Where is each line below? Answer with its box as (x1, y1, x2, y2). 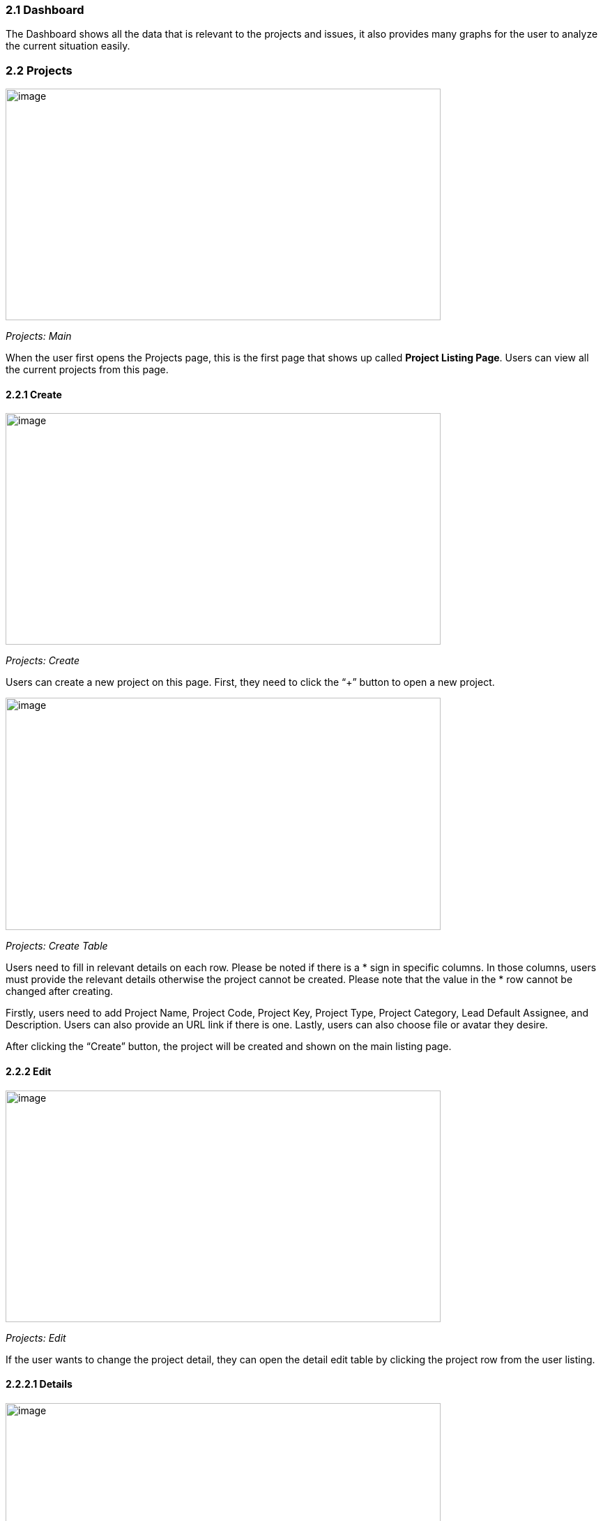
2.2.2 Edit (6, 1065, 52, 1077)
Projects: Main (6, 330, 72, 343)
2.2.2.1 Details (6, 1378, 72, 1391)
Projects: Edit (6, 1331, 66, 1344)
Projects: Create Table (6, 940, 108, 952)
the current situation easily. (6, 40, 130, 52)
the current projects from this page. (6, 364, 169, 376)
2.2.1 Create (6, 388, 62, 400)
